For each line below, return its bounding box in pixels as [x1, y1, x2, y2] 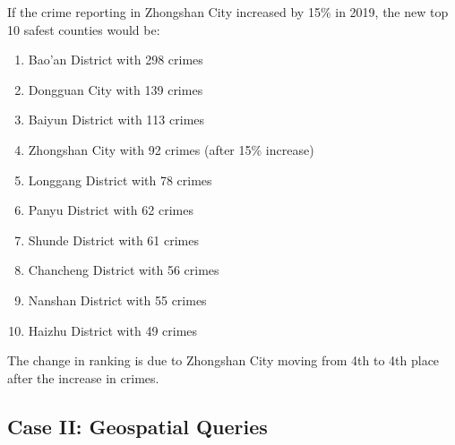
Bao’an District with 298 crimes [28, 50, 203, 69]
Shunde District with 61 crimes [28, 230, 200, 249]
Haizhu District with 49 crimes [28, 321, 198, 339]
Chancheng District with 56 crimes [28, 261, 219, 279]
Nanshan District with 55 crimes [28, 290, 207, 309]
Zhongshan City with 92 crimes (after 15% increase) [28, 140, 314, 158]
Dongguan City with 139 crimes [28, 80, 203, 98]
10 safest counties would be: [7, 20, 160, 39]
